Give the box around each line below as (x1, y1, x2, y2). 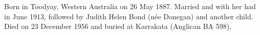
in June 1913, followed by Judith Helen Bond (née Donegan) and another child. (4, 11, 253, 21)
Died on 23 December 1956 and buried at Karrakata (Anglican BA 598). (4, 21, 232, 31)
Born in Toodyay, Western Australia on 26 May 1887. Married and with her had (4, 1, 256, 11)
